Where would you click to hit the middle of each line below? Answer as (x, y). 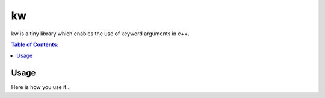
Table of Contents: (35, 44)
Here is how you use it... (41, 87)
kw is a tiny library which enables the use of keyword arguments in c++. (100, 34)
